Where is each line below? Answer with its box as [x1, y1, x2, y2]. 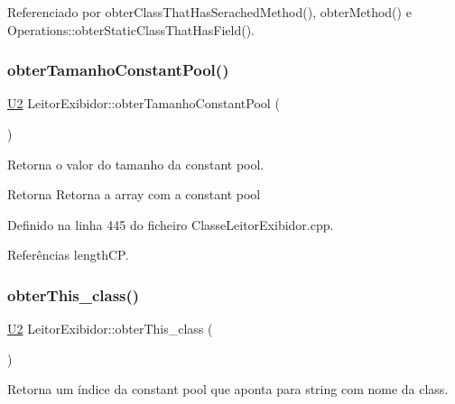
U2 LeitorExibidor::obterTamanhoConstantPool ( [7, 94, 280, 113]
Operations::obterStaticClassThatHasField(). [7, 20, 255, 39]
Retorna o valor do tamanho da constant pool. [7, 154, 265, 173]
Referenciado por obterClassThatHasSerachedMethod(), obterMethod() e [7, 3, 412, 21]
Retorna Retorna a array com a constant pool [7, 185, 261, 204]
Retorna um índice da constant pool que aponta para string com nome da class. [7, 380, 449, 399]
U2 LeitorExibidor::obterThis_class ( [7, 319, 213, 338]
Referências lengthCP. [7, 245, 129, 264]
